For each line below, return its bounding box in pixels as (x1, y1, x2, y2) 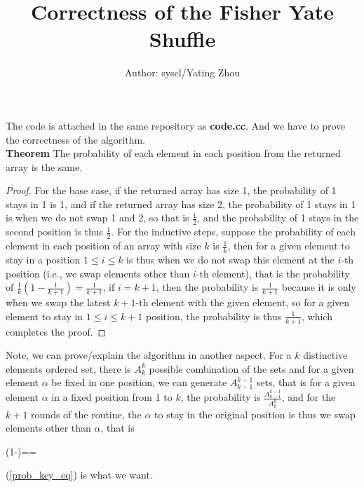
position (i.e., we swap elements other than (6, 266, 190, 280)
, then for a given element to (227, 238, 350, 253)
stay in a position (6, 252, 81, 266)
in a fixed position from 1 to (51, 390, 173, 404)
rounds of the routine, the (31, 406, 142, 421)
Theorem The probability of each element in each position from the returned (6, 146, 341, 160)
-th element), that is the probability (196, 266, 350, 280)
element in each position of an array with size (6, 238, 201, 253)
